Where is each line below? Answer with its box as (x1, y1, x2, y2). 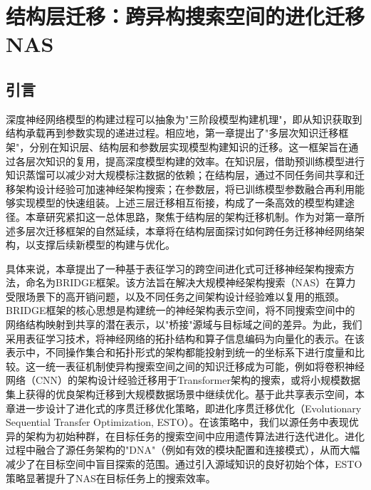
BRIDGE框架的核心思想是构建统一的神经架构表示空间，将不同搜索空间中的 (6, 303, 355, 318)
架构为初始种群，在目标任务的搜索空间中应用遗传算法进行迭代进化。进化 (25, 428, 365, 443)
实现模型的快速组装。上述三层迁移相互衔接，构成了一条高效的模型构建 (15, 195, 345, 210)
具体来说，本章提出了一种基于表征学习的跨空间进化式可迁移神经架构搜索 (6, 261, 345, 276)
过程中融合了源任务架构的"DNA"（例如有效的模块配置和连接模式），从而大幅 (6, 442, 360, 457)
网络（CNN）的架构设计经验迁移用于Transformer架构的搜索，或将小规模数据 (6, 372, 360, 387)
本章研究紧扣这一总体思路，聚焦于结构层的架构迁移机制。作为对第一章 (25, 209, 355, 224)
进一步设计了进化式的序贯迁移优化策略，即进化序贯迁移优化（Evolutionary (15, 400, 362, 415)
